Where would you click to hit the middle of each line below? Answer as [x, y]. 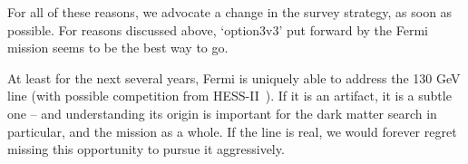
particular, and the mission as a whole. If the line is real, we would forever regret [232, 131]
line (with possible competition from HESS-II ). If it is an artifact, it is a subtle [229, 96]
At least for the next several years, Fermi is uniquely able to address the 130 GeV [234, 77]
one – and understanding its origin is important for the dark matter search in [222, 113]
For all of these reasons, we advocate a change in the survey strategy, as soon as [230, 12]
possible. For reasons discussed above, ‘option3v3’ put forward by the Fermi [218, 29]
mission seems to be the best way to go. [118, 48]
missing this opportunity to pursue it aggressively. [146, 149]
